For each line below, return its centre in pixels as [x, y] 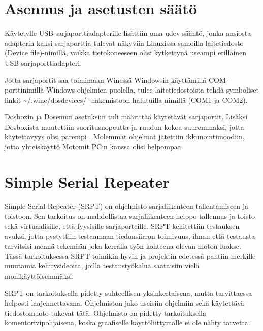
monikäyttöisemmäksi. [39, 275]
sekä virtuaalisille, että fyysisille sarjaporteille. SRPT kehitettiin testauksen [122, 225]
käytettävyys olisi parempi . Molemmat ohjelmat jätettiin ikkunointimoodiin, [125, 137]
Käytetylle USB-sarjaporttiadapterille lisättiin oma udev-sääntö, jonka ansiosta [128, 33]
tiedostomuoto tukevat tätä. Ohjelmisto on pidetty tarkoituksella [105, 312]
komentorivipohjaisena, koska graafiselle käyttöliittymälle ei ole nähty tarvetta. [127, 323]
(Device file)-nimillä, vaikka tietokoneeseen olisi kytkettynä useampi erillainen [126, 53]
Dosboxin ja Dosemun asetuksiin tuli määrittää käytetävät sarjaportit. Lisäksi [126, 117]
